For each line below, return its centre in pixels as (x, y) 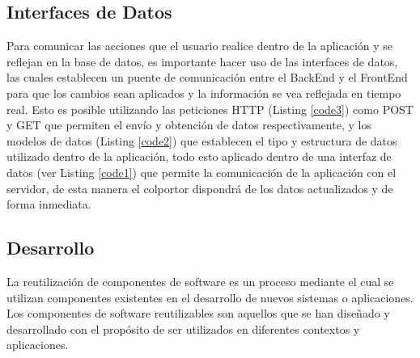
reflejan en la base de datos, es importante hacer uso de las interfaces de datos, (202, 61)
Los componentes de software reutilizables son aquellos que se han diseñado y (198, 313)
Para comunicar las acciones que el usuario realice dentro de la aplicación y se (200, 46)
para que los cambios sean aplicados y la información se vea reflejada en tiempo (204, 93)
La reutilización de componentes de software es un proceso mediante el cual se (200, 281)
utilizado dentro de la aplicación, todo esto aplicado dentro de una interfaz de (199, 156)
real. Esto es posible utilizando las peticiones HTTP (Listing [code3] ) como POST (210, 109)
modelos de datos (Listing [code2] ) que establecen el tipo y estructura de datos (202, 140)
